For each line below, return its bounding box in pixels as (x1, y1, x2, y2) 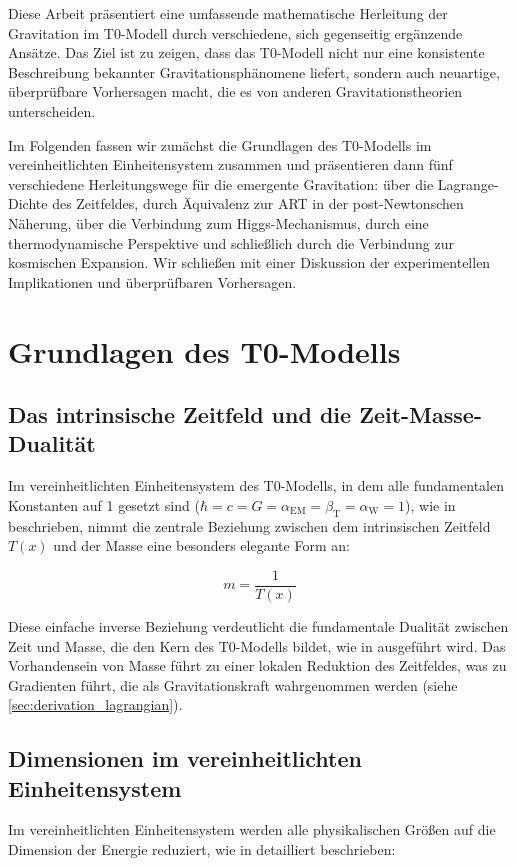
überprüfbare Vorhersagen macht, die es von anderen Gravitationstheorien (8, 81, 463, 102)
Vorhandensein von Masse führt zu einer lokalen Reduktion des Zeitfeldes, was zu (8, 655, 507, 676)
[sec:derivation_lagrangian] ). (8, 694, 183, 715)
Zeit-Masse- (359, 399, 482, 430)
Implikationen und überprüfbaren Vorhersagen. (8, 271, 297, 292)
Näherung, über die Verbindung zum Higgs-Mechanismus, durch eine (8, 212, 429, 233)
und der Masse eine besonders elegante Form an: (53, 535, 350, 556)
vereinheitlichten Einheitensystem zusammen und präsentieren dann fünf (8, 154, 453, 175)
